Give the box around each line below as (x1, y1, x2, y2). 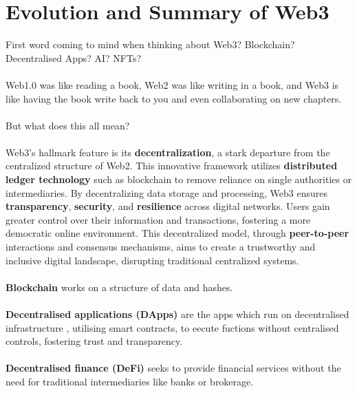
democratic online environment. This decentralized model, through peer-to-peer (6, 226, 349, 240)
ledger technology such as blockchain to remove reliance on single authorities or (6, 172, 352, 187)
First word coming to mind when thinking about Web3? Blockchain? (6, 37, 295, 52)
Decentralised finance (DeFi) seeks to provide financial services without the (6, 361, 341, 375)
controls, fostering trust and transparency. (6, 334, 183, 348)
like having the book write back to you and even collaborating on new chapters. (6, 91, 342, 105)
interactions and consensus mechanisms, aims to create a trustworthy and (6, 240, 316, 254)
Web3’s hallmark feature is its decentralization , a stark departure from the (6, 145, 330, 159)
